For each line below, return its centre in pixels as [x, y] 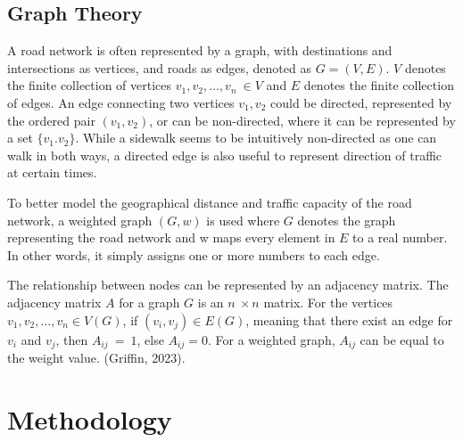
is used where [243, 220]
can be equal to [402, 339]
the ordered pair [51, 120]
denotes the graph [347, 220]
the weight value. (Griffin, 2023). [96, 357]
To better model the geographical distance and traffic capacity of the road [210, 202]
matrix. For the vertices [328, 302]
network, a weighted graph [80, 220]
